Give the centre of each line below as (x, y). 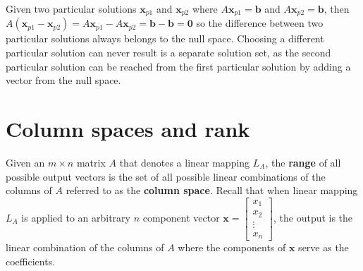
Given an (25, 162)
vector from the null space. (63, 80)
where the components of (232, 247)
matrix (91, 162)
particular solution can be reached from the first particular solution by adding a (178, 66)
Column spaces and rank (128, 129)
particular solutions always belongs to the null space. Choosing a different (165, 38)
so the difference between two (260, 23)
